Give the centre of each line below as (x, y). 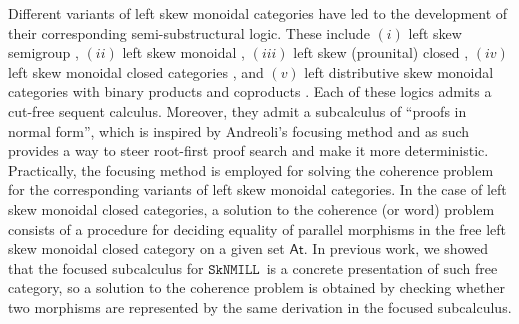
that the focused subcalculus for (106, 267)
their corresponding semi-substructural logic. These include (189, 32)
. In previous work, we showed (395, 248)
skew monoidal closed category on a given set (146, 248)
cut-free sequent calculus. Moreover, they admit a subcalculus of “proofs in (237, 110)
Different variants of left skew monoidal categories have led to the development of (258, 13)
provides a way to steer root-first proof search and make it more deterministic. (248, 150)
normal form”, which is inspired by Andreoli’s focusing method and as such (239, 130)
